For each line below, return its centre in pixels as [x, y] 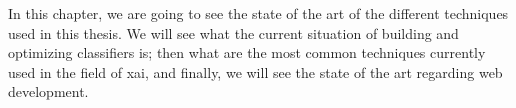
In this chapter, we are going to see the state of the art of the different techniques [258, 13]
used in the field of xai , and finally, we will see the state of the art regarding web [255, 71]
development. [48, 91]
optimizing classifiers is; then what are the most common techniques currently [247, 52]
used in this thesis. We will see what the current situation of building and [233, 32]
